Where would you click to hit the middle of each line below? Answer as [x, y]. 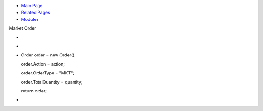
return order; [34, 91]
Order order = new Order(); [48, 55]
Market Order [22, 28]
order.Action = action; [43, 64]
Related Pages [36, 13]
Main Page [32, 6]
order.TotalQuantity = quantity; [52, 82]
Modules [30, 19]
